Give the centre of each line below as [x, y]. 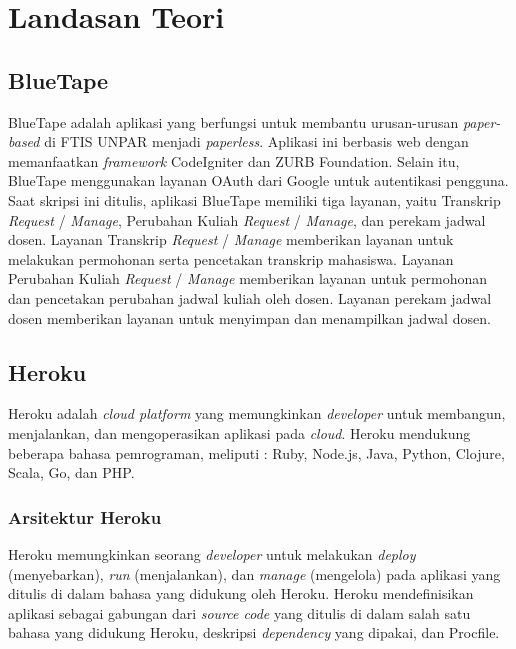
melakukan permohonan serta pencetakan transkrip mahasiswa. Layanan [231, 258]
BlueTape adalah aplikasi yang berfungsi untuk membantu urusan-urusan [233, 121]
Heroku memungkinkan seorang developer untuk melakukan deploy [212, 553]
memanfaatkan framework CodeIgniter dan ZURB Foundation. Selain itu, [234, 160]
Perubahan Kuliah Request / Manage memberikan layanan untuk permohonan [248, 278]
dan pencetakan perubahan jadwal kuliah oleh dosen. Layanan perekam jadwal [250, 297]
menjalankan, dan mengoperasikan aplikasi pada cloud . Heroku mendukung [239, 432]
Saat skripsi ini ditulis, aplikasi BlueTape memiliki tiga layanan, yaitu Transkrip [254, 199]
